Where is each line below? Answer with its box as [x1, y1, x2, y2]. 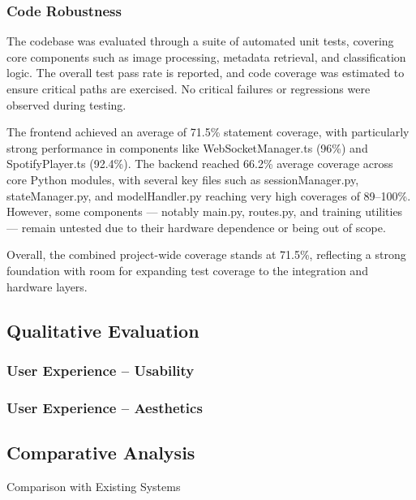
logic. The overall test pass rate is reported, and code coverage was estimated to [6, 64, 405, 81]
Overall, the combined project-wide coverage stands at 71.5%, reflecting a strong [6, 246, 406, 263]
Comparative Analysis [6, 439, 195, 464]
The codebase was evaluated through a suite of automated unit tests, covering [6, 32, 394, 50]
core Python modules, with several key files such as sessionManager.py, [6, 170, 359, 187]
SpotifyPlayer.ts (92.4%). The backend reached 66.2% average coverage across [6, 155, 393, 172]
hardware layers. [6, 278, 88, 295]
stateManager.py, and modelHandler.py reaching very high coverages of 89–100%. [6, 187, 411, 204]
